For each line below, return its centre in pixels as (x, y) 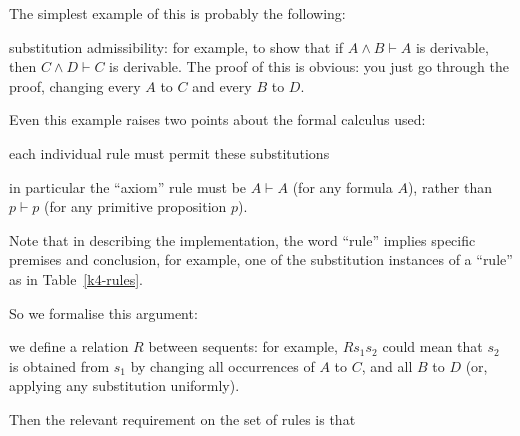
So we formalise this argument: (103, 312)
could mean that (432, 346)
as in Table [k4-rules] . (76, 278)
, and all (387, 365)
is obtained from (59, 365)
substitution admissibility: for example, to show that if (176, 46)
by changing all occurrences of (222, 365)
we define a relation (69, 346)
